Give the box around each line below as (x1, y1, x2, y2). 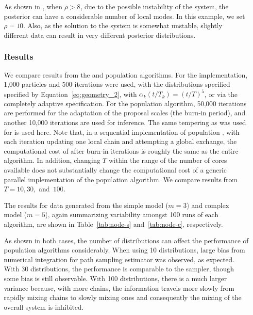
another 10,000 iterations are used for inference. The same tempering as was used (4, 117, 246, 127)
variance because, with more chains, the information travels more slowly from (4, 283, 235, 293)
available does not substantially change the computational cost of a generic (4, 165, 227, 175)
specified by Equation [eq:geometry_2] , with (4, 89, 137, 99)
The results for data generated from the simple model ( (4, 200, 169, 210)
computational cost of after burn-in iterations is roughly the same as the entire (4, 145, 238, 156)
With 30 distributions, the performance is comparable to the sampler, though (4, 264, 234, 274)
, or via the (204, 89, 238, 99)
